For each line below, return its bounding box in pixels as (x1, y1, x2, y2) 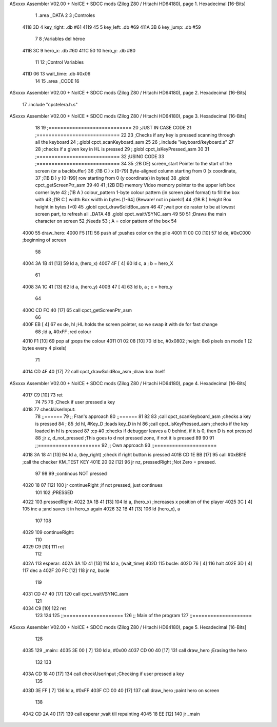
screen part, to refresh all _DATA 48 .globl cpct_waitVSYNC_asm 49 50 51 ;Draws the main (35, 211, 227, 217)
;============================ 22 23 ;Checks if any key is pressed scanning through (35, 131, 235, 138)
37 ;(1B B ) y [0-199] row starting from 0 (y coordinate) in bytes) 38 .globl (35, 175, 190, 181)
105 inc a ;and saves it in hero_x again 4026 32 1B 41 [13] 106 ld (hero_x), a (22, 506, 181, 512)
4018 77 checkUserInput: (22, 406, 76, 412)
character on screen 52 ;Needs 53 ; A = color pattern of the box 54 (35, 218, 177, 224)
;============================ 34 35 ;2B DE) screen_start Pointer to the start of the (35, 161, 232, 167)
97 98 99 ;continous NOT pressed (35, 470, 107, 476)
